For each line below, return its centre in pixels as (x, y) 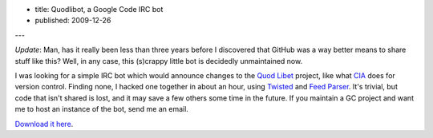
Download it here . (44, 124)
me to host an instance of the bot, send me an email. (101, 109)
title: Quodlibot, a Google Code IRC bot (99, 9)
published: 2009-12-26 (73, 21)
